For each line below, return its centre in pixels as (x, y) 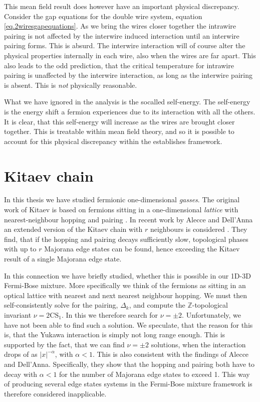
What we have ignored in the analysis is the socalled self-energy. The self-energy (127, 102)
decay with (21, 374)
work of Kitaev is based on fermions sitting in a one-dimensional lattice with (121, 210)
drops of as (21, 354)
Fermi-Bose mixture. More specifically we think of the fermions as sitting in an (125, 285)
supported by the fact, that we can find (64, 344)
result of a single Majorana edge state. (63, 258)
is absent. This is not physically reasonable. (71, 85)
